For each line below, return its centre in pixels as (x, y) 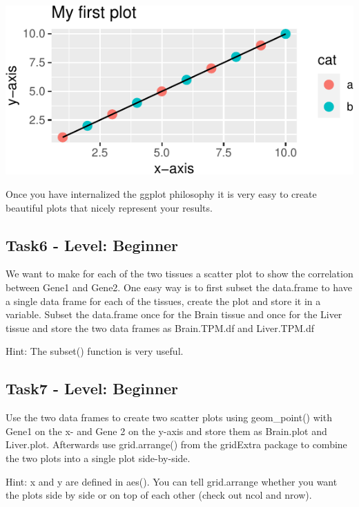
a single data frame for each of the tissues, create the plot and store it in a (163, 301)
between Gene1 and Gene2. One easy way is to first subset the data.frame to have (179, 287)
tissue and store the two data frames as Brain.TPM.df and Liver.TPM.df (160, 328)
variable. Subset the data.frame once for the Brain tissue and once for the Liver (174, 314)
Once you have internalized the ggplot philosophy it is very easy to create (161, 194)
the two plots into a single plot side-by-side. (98, 458)
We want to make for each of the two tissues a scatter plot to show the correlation (179, 274)
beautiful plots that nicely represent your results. (109, 207)
